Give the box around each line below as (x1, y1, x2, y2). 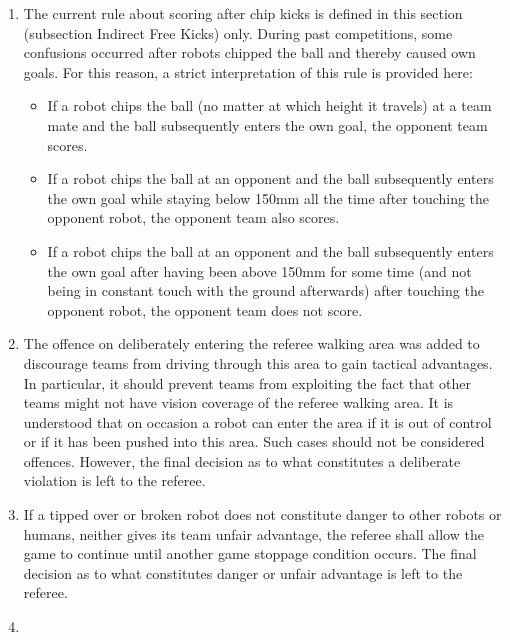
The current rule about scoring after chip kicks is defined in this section (23, 3, 463, 23)
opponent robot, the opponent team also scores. (47, 207, 340, 228)
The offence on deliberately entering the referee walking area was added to (23, 333, 480, 354)
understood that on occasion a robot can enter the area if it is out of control (23, 411, 492, 432)
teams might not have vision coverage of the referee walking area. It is (23, 392, 454, 413)
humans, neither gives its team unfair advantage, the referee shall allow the (23, 523, 484, 544)
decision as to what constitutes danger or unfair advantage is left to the (23, 562, 463, 583)
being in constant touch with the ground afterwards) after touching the (47, 280, 484, 301)
